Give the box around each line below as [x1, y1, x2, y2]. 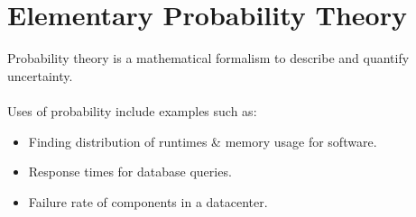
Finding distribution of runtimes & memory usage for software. [28, 131, 377, 150]
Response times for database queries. [28, 162, 232, 181]
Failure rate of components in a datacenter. [28, 192, 268, 211]
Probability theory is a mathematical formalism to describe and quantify [7, 49, 410, 68]
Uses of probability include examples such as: [7, 101, 257, 120]
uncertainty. [7, 66, 73, 85]
